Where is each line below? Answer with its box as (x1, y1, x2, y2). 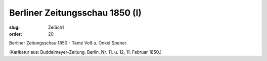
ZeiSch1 (48, 24, 64, 30)
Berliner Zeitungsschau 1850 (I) (9, 7, 142, 18)
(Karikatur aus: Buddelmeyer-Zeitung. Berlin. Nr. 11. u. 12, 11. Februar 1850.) (9, 49, 162, 55)
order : (9, 31, 22, 37)
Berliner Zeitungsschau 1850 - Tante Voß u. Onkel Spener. (9, 40, 128, 46)
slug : (9, 24, 20, 30)
